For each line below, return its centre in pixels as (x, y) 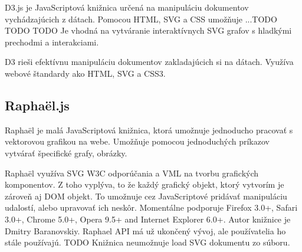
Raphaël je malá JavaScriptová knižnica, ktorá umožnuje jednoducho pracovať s (149, 130)
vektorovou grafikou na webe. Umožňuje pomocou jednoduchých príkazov (137, 141)
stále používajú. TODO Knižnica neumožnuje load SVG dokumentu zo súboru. (147, 242)
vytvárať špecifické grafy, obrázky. (66, 153)
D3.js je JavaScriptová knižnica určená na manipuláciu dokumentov (127, 7)
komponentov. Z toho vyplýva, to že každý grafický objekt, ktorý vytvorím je (145, 184)
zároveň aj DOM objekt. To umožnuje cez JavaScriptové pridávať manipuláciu (146, 196)
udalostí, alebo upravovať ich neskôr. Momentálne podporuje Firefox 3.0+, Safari (151, 207)
